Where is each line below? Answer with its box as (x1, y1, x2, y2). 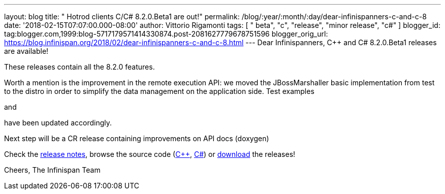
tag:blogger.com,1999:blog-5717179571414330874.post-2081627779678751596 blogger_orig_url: (4, 29, 328, 38)
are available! (4, 47, 49, 55)
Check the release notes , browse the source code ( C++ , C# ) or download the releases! (4, 150, 296, 158)
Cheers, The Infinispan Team (4, 166, 101, 174)
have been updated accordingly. (4, 118, 112, 127)
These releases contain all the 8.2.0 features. (4, 62, 155, 71)
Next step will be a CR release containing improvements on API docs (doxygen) (4, 134, 269, 143)
